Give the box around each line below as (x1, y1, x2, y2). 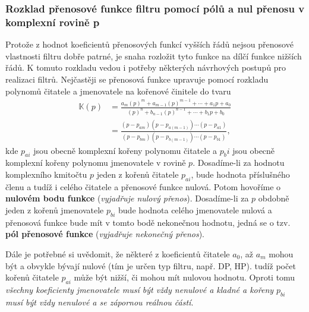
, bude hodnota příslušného (191, 168, 290, 180)
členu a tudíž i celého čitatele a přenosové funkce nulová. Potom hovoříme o (5, 180, 281, 193)
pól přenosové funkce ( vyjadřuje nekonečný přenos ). (5, 228, 205, 240)
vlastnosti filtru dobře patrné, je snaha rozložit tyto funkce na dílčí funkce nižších (5, 49, 302, 62)
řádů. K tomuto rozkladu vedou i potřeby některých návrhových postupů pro (5, 61, 286, 74)
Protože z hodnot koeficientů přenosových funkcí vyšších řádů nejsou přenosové (5, 38, 294, 51)
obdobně (258, 192, 289, 204)
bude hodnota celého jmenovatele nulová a (118, 203, 272, 216)
